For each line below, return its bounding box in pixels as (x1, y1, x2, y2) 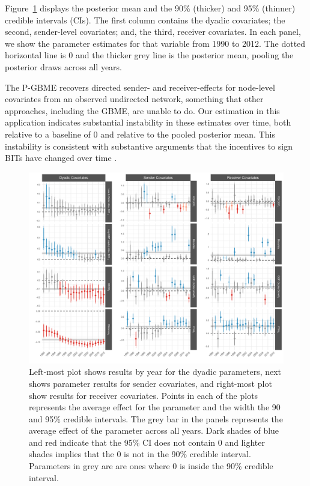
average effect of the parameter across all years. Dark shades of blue (29, 424, 279, 437)
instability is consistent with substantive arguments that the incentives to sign (5, 139, 293, 152)
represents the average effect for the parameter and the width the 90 (29, 401, 281, 413)
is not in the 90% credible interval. (124, 448, 251, 460)
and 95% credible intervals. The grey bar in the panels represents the (29, 412, 283, 425)
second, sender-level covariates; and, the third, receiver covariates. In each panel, (5, 25, 301, 38)
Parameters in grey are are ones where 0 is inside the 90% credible (29, 460, 273, 472)
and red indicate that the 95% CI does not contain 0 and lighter (29, 436, 265, 448)
